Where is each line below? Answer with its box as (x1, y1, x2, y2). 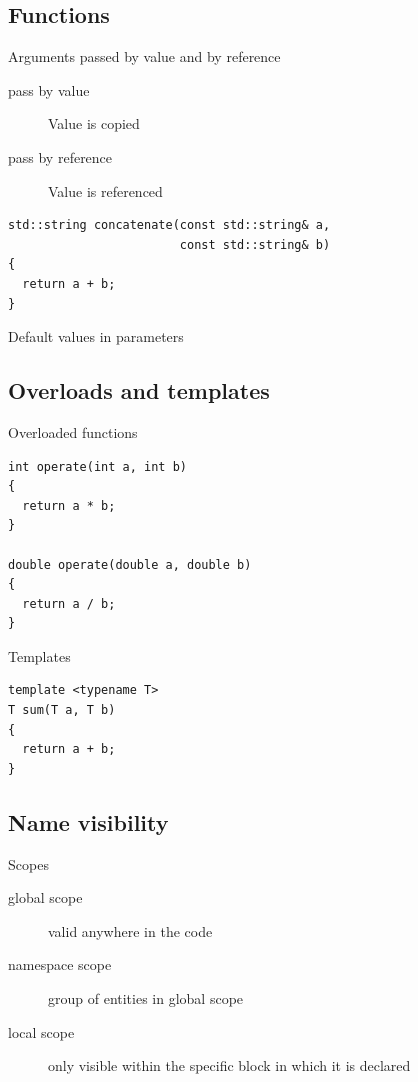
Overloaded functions (8, 421, 138, 442)
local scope (8, 1021, 75, 1042)
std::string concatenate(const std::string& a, (8, 218, 331, 233)
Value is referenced (48, 180, 163, 201)
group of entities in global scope (48, 988, 244, 1009)
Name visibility (8, 806, 169, 837)
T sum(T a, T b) (8, 703, 116, 718)
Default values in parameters (8, 326, 184, 347)
